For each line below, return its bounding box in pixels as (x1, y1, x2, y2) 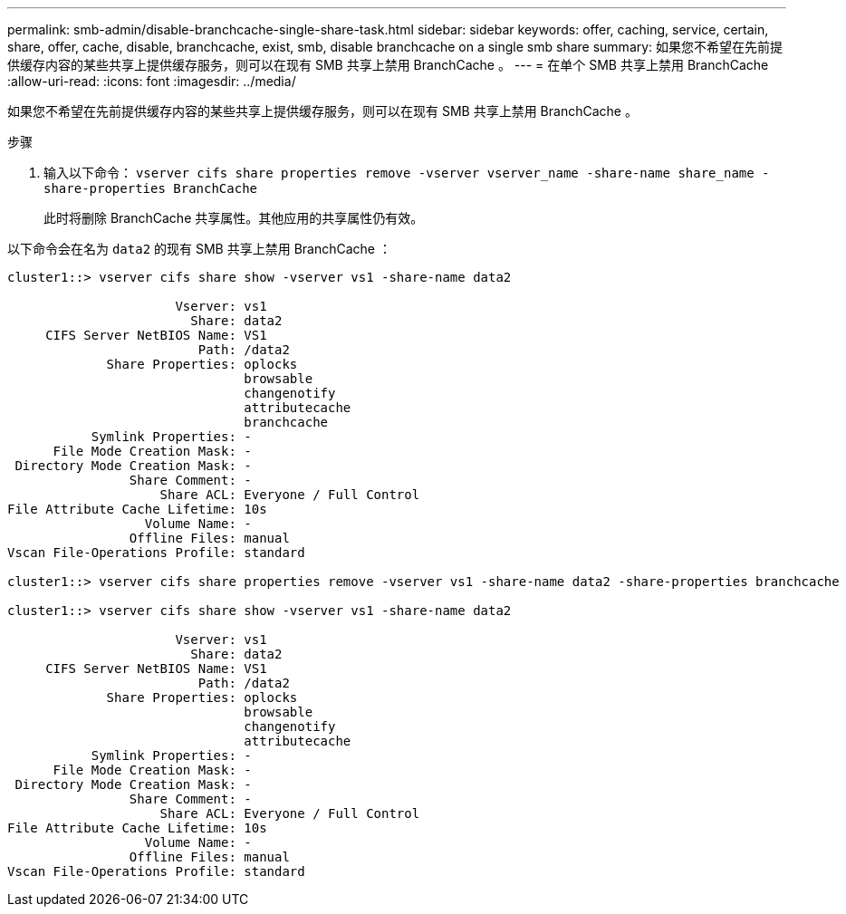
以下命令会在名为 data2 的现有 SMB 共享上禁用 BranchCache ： (7, 241, 391, 256)
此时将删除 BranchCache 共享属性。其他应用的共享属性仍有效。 (43, 210, 424, 226)
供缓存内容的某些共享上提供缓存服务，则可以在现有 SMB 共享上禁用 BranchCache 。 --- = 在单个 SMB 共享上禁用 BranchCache (7, 57, 769, 72)
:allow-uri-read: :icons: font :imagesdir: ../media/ (7, 73, 296, 89)
